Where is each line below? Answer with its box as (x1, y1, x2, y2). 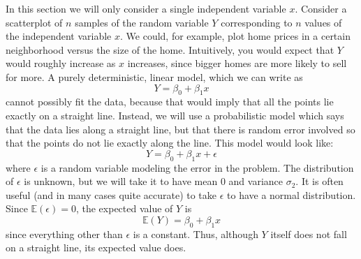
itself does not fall (270, 226, 347, 241)
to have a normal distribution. (227, 187, 356, 202)
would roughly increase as (6, 56, 116, 71)
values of (304, 15, 342, 29)
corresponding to (221, 15, 293, 29)
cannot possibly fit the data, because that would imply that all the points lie (6, 94, 334, 109)
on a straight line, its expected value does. (6, 240, 186, 255)
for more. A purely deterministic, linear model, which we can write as (6, 69, 303, 84)
